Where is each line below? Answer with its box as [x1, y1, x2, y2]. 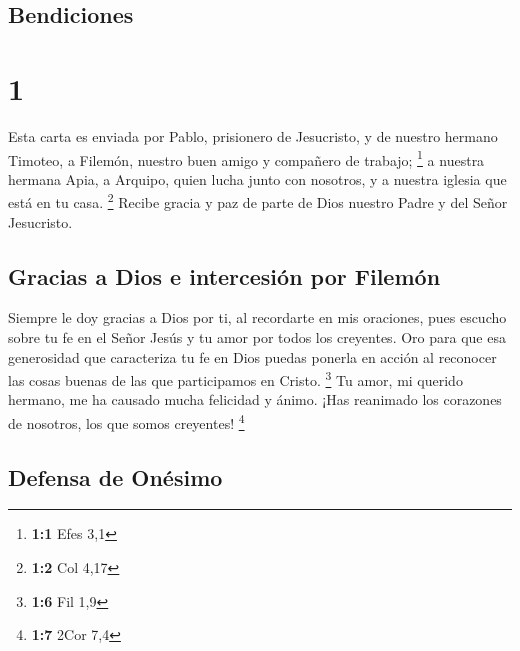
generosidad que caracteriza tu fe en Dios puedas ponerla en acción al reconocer [8, 346, 497, 367]
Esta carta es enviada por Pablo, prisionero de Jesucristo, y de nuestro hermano [8, 125, 498, 146]
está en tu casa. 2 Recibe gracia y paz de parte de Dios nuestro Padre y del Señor [8, 189, 508, 212]
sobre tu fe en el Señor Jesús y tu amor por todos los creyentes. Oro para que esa [8, 326, 506, 347]
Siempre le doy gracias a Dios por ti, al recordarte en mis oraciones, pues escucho [8, 307, 507, 328]
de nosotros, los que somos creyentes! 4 [8, 410, 245, 433]
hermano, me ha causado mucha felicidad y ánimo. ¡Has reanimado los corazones [8, 389, 502, 410]
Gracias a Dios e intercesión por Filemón [8, 260, 441, 291]
